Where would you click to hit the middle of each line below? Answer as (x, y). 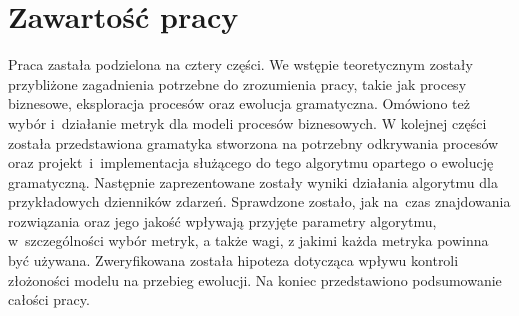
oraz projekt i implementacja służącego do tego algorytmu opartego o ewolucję (251, 162)
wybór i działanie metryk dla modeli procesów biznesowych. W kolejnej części (247, 122)
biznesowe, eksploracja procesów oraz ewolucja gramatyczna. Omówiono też (239, 103)
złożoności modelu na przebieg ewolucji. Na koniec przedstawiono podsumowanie (255, 279)
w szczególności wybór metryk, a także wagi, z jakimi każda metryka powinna (248, 240)
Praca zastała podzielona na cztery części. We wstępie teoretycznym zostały (240, 64)
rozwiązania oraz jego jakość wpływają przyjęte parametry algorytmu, (222, 220)
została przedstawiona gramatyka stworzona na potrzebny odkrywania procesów (253, 142)
